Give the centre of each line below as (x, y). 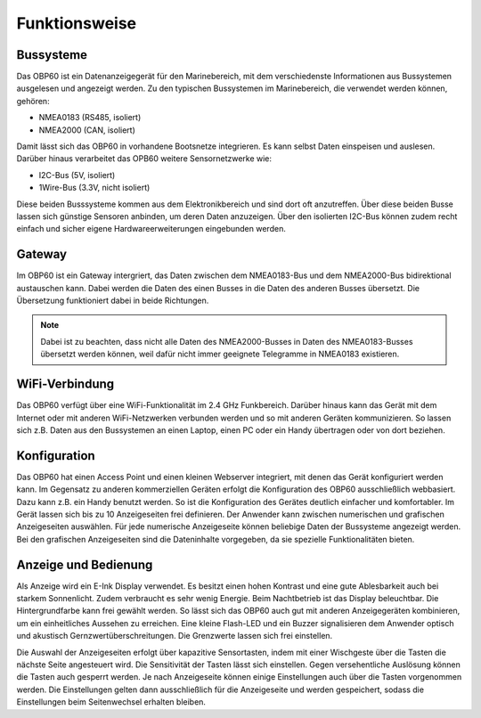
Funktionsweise (77, 23)
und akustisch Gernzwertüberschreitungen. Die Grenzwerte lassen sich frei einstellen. (175, 636)
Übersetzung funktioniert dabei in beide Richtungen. (113, 301)
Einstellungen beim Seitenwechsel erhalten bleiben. (111, 702)
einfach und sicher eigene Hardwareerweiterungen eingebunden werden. (151, 229)
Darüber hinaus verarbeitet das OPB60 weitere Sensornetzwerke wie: (144, 159)
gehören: (33, 101)
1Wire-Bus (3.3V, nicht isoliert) (94, 188)
